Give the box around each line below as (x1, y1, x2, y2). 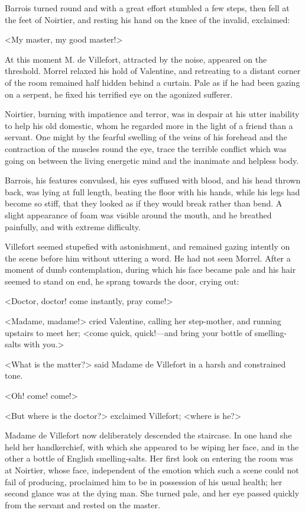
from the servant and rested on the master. (5, 498, 160, 511)
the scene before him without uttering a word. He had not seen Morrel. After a (5, 251, 291, 264)
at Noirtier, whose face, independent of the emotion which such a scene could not (5, 464, 299, 476)
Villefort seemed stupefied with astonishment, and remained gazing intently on (5, 240, 290, 253)
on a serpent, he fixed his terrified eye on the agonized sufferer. (5, 88, 233, 100)
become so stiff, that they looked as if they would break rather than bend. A (5, 197, 283, 209)
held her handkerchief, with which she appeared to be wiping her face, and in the (5, 440, 299, 453)
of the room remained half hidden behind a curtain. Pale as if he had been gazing (5, 76, 300, 88)
